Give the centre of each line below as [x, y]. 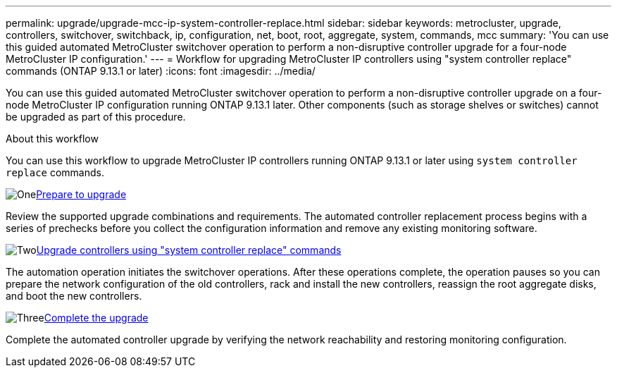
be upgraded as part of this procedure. [96, 117]
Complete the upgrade [96, 318]
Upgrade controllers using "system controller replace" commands [189, 250]
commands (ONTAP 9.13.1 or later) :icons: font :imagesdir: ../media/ [161, 71]
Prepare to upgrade [81, 194]
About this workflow [52, 139]
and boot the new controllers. [74, 296]
